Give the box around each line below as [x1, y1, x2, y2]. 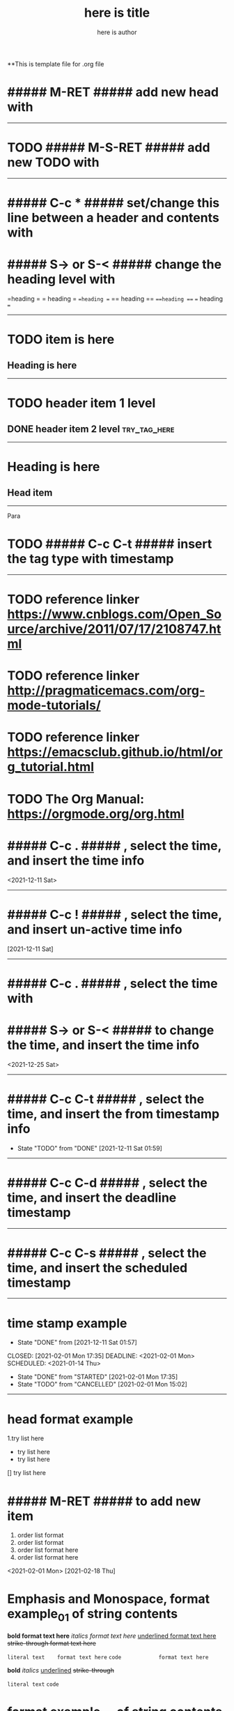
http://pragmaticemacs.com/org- [7, 682, 205, 698]
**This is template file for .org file [7, 59, 104, 68]
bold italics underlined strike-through [7, 1666, 115, 1674]
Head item [7, 486, 53, 498]
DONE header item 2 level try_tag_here [7, 423, 175, 435]
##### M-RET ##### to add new [7, 1493, 201, 1509]
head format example [7, 1411, 134, 1427]
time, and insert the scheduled [7, 1260, 188, 1276]
